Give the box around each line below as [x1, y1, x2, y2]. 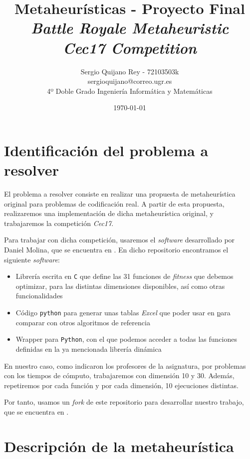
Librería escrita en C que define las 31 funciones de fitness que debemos [15, 271, 234, 281]
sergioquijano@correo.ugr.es [87, 76, 172, 86]
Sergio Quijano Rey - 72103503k [80, 66, 179, 76]
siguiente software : [4, 254, 60, 264]
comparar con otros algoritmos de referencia [15, 317, 150, 327]
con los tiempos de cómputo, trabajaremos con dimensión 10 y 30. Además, [4, 370, 235, 381]
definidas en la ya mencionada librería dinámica [15, 343, 162, 354]
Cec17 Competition [62, 37, 197, 58]
